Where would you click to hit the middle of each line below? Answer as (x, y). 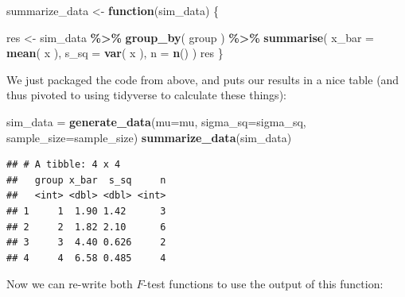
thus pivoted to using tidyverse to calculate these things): (146, 95)
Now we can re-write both (70, 284)
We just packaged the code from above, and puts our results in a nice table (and (203, 79)
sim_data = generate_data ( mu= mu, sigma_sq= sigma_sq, (156, 121)
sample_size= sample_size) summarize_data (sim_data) (149, 137)
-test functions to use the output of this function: (263, 284)
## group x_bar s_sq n (86, 180)
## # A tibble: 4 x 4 (64, 165)
